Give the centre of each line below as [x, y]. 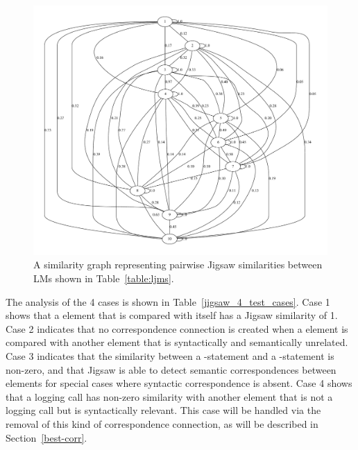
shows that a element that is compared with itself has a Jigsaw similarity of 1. [172, 315]
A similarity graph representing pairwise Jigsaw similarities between [178, 265]
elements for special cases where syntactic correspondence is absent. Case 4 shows [179, 383]
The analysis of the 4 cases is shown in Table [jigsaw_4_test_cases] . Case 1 [168, 301]
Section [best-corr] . [46, 437]
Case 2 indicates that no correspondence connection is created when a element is [177, 328]
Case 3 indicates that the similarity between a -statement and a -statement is [170, 355]
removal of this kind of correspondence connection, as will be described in [162, 423]
